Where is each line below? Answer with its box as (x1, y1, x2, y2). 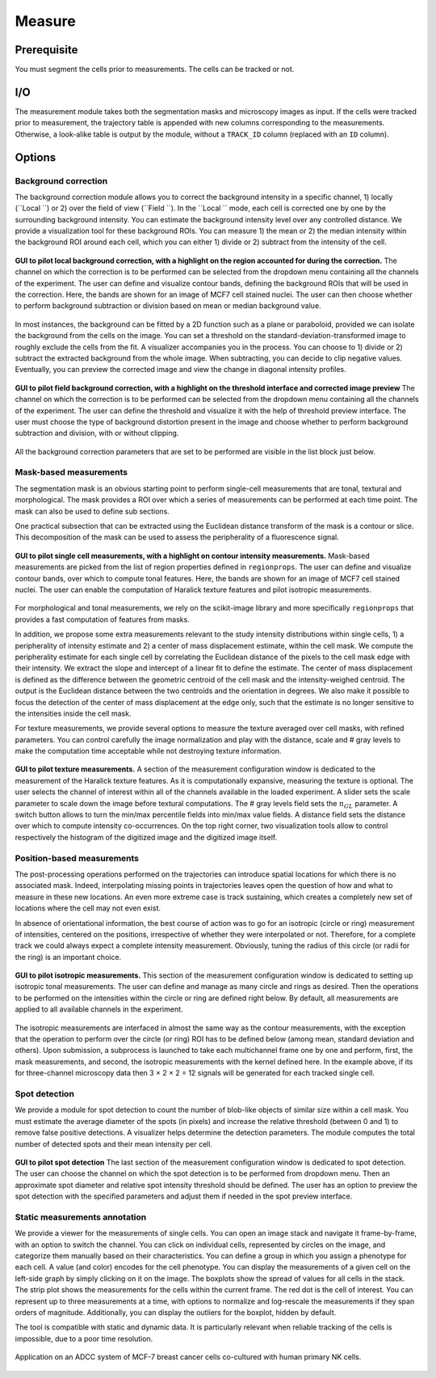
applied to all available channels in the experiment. (15, 1004, 183, 1014)
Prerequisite (15, 43, 78, 57)
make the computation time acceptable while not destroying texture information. (15, 746, 282, 756)
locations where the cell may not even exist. (15, 903, 161, 913)
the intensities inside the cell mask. (15, 708, 132, 718)
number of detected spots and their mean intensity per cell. (15, 1139, 213, 1148)
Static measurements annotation (15, 1211, 147, 1223)
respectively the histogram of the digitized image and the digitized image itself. (15, 832, 278, 842)
